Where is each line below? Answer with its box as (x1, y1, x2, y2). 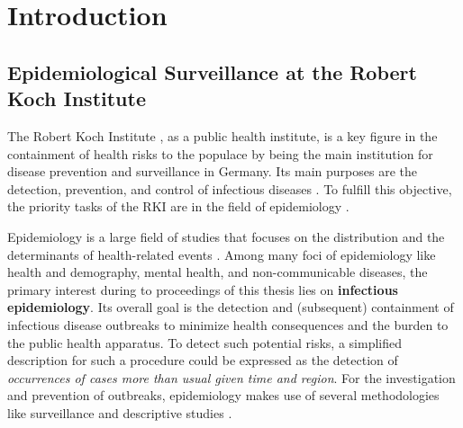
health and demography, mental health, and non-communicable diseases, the (7, 263, 428, 281)
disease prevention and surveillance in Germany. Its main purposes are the (7, 162, 417, 181)
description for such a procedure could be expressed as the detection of (7, 351, 398, 370)
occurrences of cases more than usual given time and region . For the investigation (7, 368, 456, 387)
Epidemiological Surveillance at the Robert (7, 58, 417, 85)
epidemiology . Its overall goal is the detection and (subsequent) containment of (7, 298, 454, 317)
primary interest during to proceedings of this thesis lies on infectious (7, 280, 398, 299)
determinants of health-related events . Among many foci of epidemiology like (7, 245, 436, 263)
